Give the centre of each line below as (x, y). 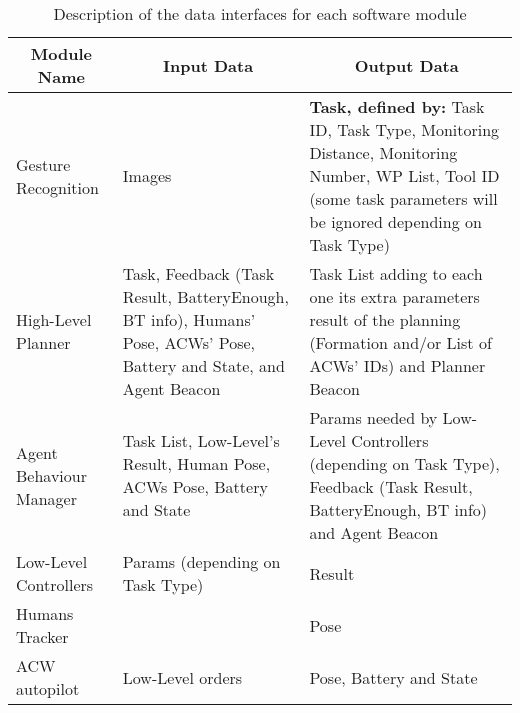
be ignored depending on (395, 221)
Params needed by (373, 417)
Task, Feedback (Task (198, 273)
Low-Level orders (182, 677)
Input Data (208, 65)
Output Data (406, 65)
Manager (46, 498)
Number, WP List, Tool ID (404, 175)
